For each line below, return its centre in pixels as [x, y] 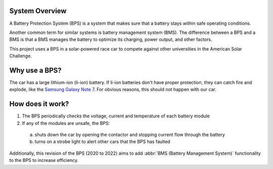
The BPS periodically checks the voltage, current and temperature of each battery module [116, 116]
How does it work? [39, 104]
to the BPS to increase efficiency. [44, 160]
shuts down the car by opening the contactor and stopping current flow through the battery [130, 135]
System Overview [38, 11]
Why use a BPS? [35, 70]
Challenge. [21, 56]
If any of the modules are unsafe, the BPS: [66, 123]
